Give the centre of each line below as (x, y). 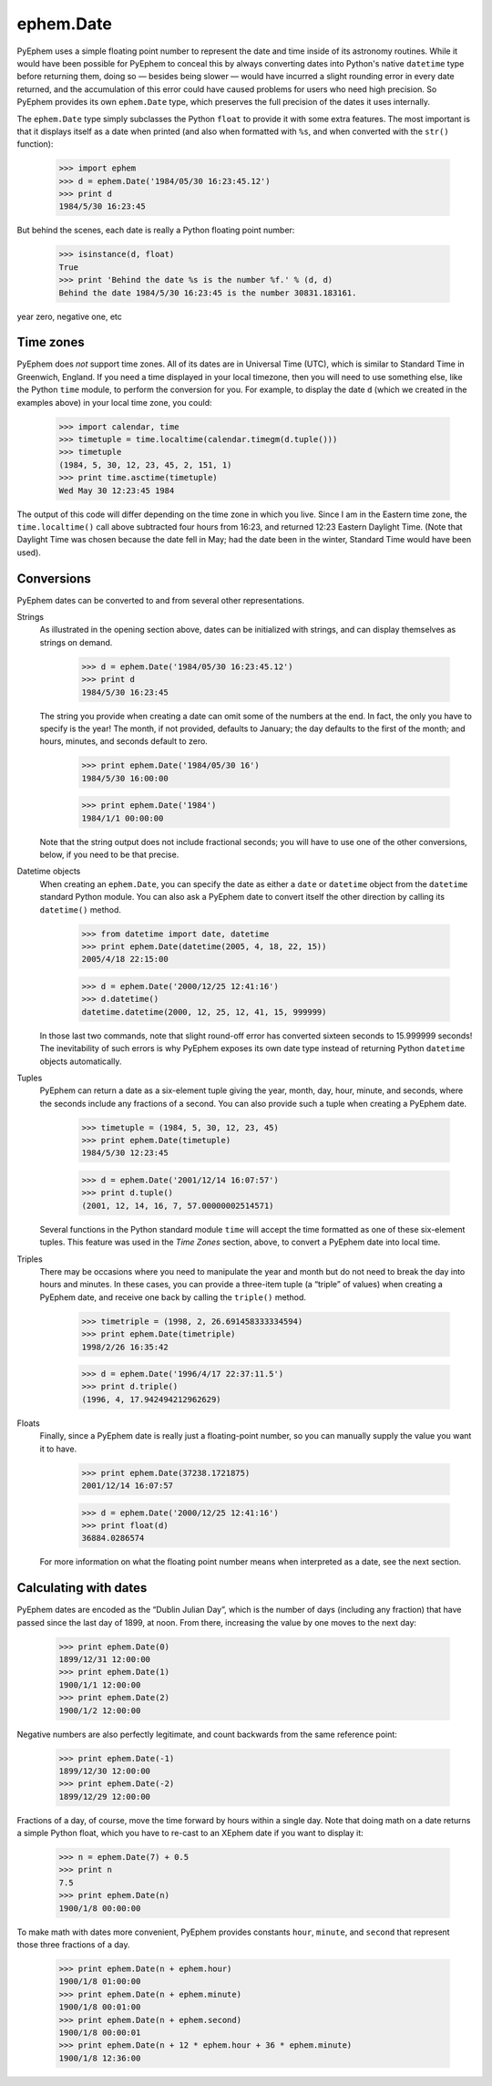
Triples (30, 1259)
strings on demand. (76, 642)
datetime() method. (81, 909)
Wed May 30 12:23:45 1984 (117, 491)
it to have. (58, 1449)
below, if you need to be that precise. (109, 855)
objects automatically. (81, 1061)
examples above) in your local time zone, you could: (114, 402)
